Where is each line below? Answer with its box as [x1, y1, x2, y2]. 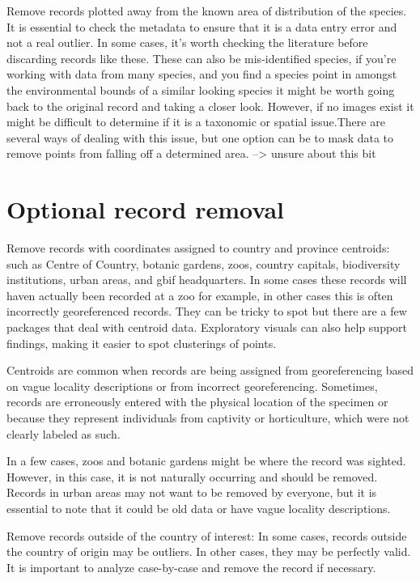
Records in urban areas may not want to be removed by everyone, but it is [6, 484, 377, 501]
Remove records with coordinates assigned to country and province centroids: [6, 240, 390, 257]
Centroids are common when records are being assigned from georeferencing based [6, 362, 414, 379]
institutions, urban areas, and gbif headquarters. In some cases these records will [6, 271, 407, 288]
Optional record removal [6, 193, 285, 226]
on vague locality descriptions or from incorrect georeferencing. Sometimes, [6, 377, 378, 394]
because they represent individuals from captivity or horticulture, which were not [6, 409, 409, 426]
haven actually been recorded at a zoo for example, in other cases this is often [6, 286, 393, 303]
